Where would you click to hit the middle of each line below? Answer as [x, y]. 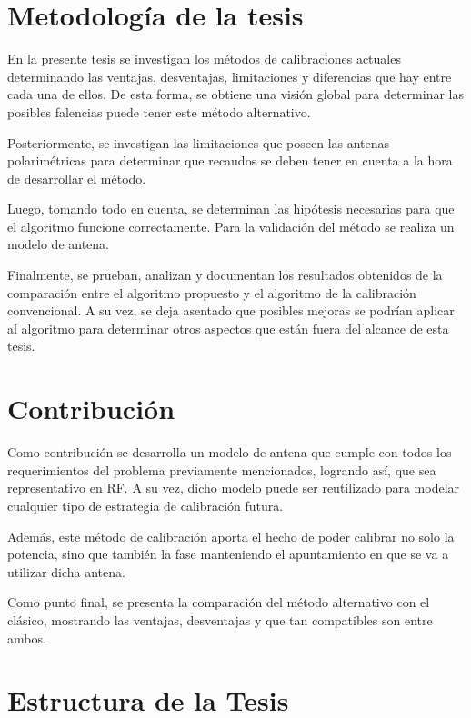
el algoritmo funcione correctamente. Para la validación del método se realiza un [231, 226]
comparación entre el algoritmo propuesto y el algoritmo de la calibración [212, 292]
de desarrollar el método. [77, 178]
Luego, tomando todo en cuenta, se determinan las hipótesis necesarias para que [231, 209]
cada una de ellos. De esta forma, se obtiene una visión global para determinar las [235, 94]
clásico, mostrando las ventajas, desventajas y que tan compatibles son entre [220, 619]
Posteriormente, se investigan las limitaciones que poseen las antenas [199, 142]
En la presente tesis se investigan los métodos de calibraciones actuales [204, 59]
